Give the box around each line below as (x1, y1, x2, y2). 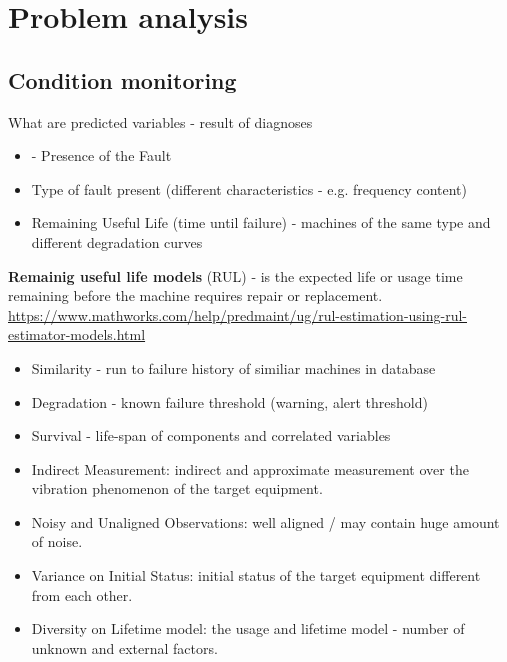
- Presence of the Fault (31, 145, 172, 166)
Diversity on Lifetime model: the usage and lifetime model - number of (31, 618, 465, 639)
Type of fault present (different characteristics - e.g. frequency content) (31, 178, 467, 199)
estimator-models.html (8, 324, 146, 345)
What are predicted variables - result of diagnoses (8, 111, 313, 132)
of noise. (31, 531, 83, 552)
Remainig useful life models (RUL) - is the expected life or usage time (8, 265, 463, 286)
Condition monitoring (8, 64, 237, 95)
